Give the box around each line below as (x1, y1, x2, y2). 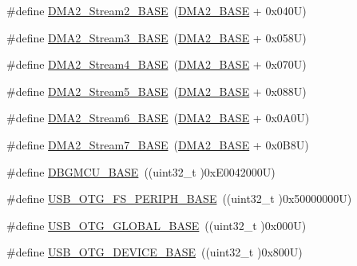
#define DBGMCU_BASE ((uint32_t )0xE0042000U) (6, 163, 276, 180)
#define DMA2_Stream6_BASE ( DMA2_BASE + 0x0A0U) (6, 109, 310, 126)
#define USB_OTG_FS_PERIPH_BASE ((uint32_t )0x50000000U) (6, 190, 352, 207)
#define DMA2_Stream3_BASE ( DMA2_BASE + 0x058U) (6, 29, 307, 46)
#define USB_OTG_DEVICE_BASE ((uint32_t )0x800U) (6, 244, 303, 260)
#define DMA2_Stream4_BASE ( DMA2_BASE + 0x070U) (6, 56, 307, 73)
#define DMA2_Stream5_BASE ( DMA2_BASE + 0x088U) (6, 82, 307, 99)
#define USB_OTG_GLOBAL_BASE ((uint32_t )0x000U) (6, 216, 307, 233)
